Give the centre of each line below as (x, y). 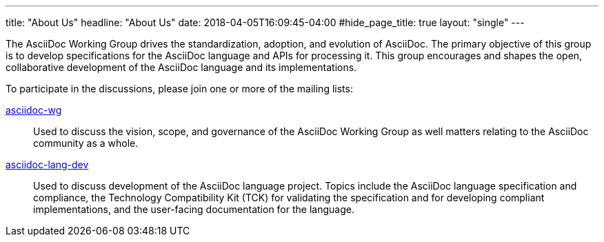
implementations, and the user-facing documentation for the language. (194, 209)
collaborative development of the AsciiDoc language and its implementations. (181, 67)
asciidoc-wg (34, 110)
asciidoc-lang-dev (47, 164)
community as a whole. (86, 143)
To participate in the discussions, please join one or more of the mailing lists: (179, 89)
